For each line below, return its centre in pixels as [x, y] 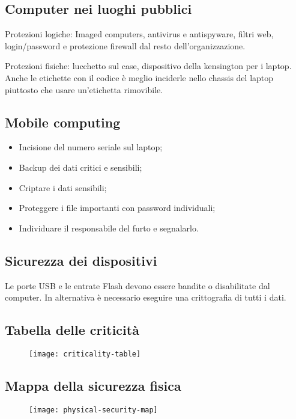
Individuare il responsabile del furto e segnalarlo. [109, 228]
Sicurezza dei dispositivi [81, 260]
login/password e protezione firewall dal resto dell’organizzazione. [125, 45]
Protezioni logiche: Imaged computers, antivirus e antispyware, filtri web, [139, 34]
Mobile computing [63, 122]
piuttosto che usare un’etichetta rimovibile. [84, 89]
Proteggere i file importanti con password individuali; [117, 208]
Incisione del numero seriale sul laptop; [91, 147]
